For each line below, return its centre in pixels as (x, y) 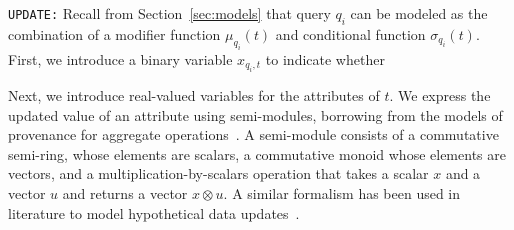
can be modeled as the (419, 13)
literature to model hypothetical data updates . (154, 212)
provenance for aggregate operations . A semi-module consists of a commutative (253, 134)
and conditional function (350, 33)
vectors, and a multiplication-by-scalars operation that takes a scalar (218, 173)
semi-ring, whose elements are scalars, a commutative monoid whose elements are (257, 153)
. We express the (440, 94)
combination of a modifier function (114, 33)
